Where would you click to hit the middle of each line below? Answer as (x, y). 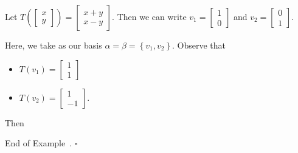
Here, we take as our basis (54, 45)
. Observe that (199, 45)
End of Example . (39, 143)
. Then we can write (149, 16)
